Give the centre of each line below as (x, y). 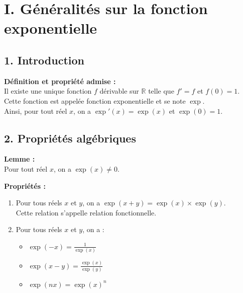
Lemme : (20, 159)
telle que (161, 91)
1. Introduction (44, 60)
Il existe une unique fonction (48, 91)
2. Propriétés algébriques (70, 138)
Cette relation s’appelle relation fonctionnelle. (86, 212)
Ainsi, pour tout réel (36, 111)
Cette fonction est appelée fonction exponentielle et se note (95, 100)
